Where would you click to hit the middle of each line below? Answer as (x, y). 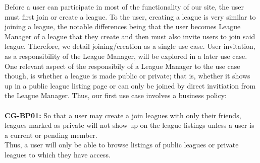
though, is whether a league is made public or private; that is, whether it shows (127, 76)
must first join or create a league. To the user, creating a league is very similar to (130, 16)
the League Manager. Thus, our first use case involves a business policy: (116, 95)
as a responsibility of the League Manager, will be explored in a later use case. (126, 56)
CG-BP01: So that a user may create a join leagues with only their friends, (123, 115)
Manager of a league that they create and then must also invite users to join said (130, 36)
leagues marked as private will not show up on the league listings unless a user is (129, 125)
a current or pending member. (51, 135)
